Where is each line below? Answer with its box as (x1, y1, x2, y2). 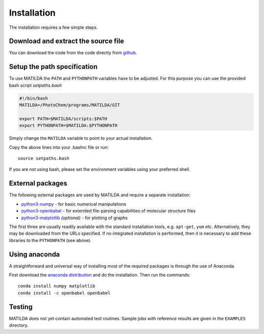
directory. (9, 322, 29, 328)
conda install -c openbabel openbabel (18, 290, 111, 295)
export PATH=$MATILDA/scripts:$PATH (19, 116, 108, 122)
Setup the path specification (9, 63, 98, 71)
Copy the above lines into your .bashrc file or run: (9, 144, 109, 150)
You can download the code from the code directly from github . (9, 50, 137, 56)
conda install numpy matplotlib (18, 283, 95, 289)
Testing (9, 303, 33, 311)
